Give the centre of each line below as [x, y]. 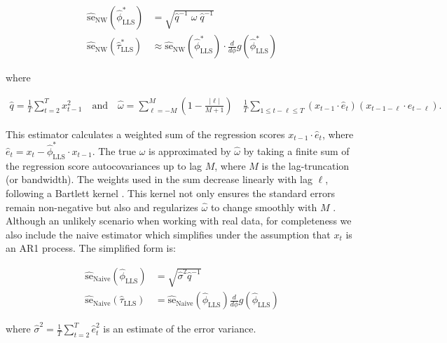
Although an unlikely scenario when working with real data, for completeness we [179, 221]
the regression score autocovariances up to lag [104, 165]
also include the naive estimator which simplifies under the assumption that [168, 234]
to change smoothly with [264, 207]
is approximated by [190, 151]
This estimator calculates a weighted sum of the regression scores [145, 134]
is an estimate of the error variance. [180, 329]
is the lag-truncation [305, 165]
